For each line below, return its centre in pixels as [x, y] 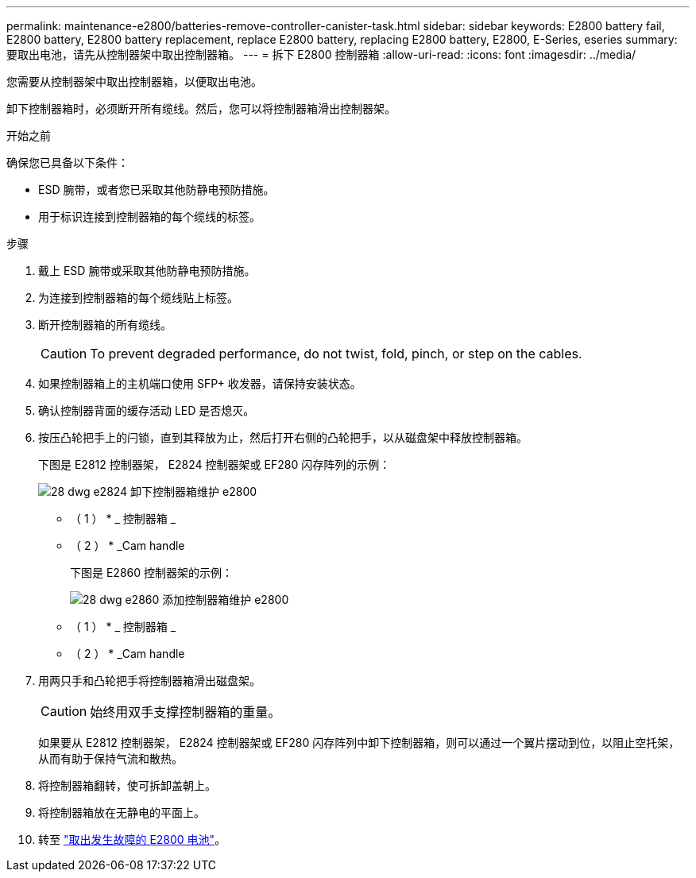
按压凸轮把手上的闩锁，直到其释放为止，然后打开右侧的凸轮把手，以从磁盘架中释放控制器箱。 [283, 437]
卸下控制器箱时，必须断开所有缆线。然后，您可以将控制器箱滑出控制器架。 [201, 108]
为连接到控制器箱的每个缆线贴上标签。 [138, 298]
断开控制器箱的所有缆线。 [105, 325]
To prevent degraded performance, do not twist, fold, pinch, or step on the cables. [336, 354]
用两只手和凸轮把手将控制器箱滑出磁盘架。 [149, 681]
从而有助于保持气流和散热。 [110, 758]
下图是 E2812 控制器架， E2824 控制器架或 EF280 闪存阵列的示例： [215, 464]
